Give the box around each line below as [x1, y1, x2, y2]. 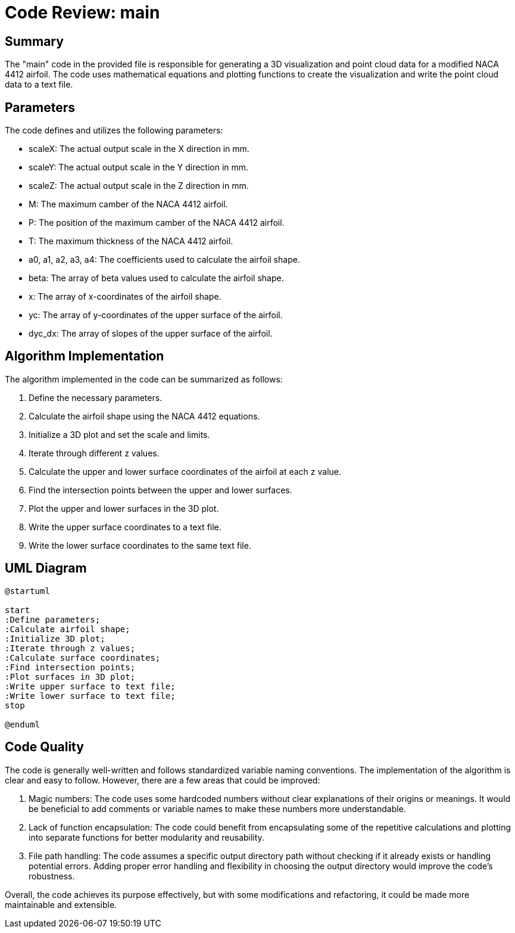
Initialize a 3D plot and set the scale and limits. [29, 429, 210, 440]
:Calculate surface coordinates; [5, 652, 161, 663]
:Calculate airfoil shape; [5, 624, 130, 634]
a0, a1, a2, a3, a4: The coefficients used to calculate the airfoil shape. [29, 254, 300, 265]
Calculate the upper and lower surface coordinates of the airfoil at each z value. [29, 466, 342, 477]
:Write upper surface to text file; [5, 681, 176, 691]
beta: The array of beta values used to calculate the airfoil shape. [29, 273, 284, 284]
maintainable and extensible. [5, 899, 117, 910]
